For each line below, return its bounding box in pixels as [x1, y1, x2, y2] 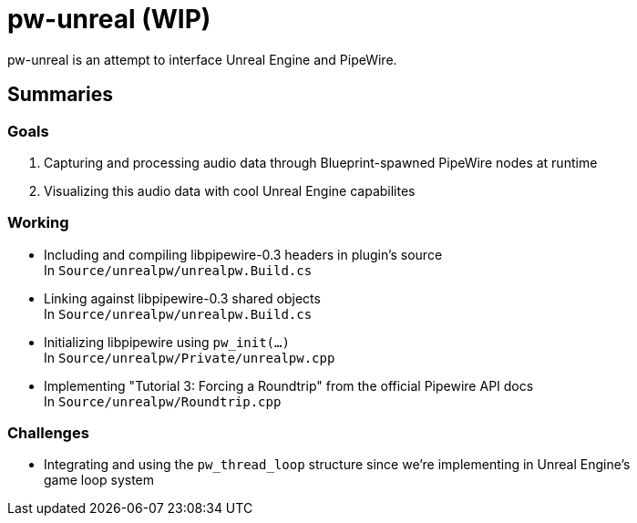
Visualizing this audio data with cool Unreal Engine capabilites [44, 182, 416, 199]
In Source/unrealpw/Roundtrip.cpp [44, 393, 282, 409]
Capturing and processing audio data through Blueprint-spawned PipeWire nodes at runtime [44, 154, 598, 170]
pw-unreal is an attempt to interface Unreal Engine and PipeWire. [7, 51, 397, 67]
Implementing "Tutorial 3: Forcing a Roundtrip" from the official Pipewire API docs [44, 377, 534, 394]
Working [7, 213, 69, 232]
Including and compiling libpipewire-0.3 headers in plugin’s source [44, 246, 443, 262]
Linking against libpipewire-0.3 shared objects [44, 290, 321, 306]
